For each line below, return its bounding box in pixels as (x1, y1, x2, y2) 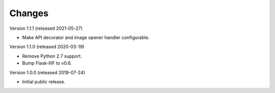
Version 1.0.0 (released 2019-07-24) (9, 69, 86, 75)
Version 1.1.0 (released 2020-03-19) (9, 43, 85, 50)
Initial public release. (22, 78, 66, 84)
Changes (9, 8, 48, 19)
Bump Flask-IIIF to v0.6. (22, 60, 72, 66)
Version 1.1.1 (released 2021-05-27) (9, 25, 83, 31)
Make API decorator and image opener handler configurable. (22, 34, 150, 40)
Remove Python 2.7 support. (22, 53, 82, 59)
